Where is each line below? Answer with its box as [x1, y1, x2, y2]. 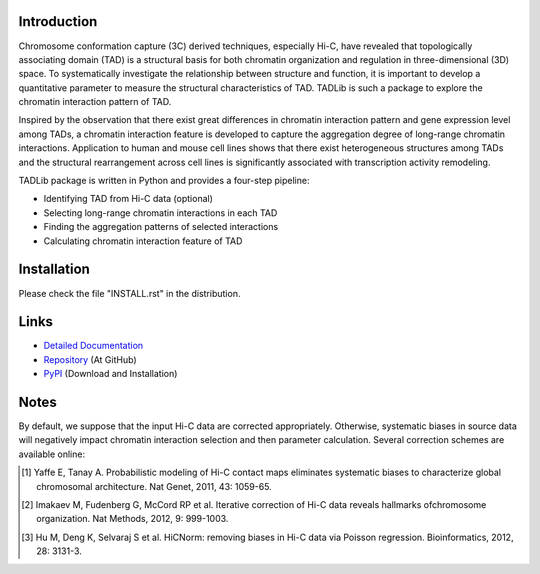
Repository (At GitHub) [43, 353, 137, 365]
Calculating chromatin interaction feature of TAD [43, 235, 243, 247]
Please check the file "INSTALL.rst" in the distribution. [18, 287, 241, 299]
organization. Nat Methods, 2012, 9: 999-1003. [36, 513, 229, 525]
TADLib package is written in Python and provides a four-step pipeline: [18, 175, 310, 187]
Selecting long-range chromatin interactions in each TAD [43, 206, 278, 219]
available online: [18, 448, 85, 460]
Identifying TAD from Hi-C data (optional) [43, 193, 214, 205]
